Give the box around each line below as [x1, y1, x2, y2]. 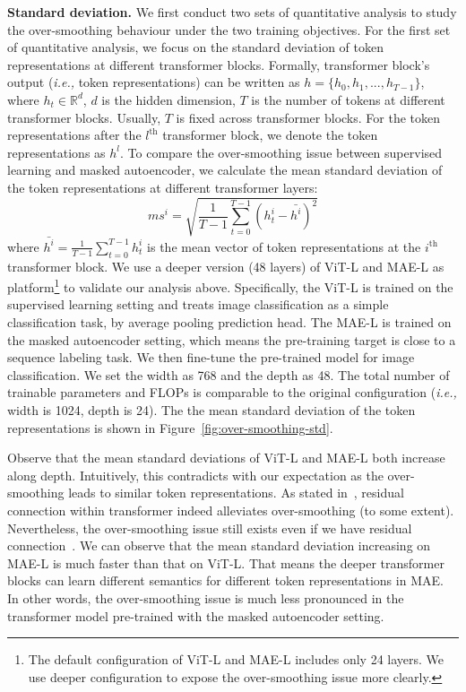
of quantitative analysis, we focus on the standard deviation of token [7, 38, 384, 56]
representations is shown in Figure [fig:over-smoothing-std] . [7, 418, 333, 437]
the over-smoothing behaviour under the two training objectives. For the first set [7, 20, 451, 39]
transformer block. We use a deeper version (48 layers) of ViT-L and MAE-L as [7, 256, 444, 275]
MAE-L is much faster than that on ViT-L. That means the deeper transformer [7, 553, 444, 572]
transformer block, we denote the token [162, 125, 378, 144]
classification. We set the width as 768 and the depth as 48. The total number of [7, 365, 450, 384]
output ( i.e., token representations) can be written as [7, 73, 300, 91]
